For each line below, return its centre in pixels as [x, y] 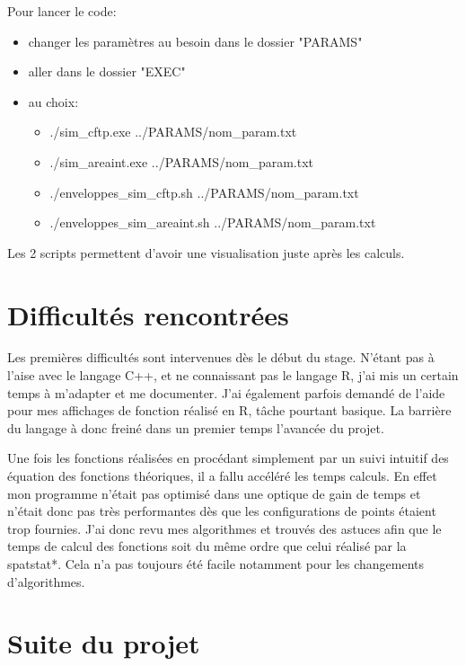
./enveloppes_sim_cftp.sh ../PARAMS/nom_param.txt [204, 192]
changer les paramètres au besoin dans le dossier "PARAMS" [195, 41]
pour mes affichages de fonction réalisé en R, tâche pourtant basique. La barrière [229, 410]
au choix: [53, 101]
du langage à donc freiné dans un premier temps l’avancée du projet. [196, 427]
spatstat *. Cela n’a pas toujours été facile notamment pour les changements [216, 564]
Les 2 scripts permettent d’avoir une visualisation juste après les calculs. [206, 252]
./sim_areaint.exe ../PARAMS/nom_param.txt [182, 161]
